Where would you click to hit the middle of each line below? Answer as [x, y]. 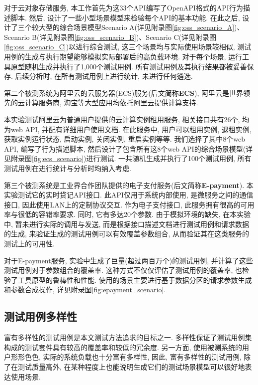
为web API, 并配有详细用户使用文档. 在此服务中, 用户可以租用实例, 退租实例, [128, 129]
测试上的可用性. [29, 244]
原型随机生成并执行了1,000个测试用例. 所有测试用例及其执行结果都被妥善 [129, 66]
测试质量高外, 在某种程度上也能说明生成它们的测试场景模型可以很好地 [131, 367]
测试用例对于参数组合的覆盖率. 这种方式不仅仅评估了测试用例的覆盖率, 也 [123, 270]
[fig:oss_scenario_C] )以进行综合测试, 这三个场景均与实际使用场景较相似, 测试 [128, 47]
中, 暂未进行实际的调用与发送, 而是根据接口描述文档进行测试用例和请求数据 [127, 224]
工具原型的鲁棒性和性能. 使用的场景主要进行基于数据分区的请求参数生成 [135, 280]
